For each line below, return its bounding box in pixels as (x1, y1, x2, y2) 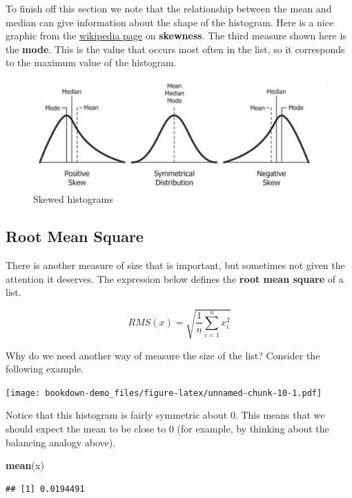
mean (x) (6, 458, 44, 472)
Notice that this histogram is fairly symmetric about (6, 408, 228, 422)
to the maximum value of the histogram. (6, 55, 177, 70)
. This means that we (235, 408, 325, 422)
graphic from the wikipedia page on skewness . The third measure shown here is (6, 28, 346, 43)
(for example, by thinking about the (177, 421, 329, 435)
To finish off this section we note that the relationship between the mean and (6, 1, 332, 15)
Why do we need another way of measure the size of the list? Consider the (6, 348, 320, 362)
